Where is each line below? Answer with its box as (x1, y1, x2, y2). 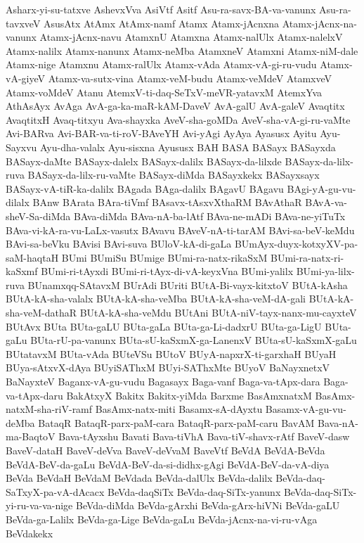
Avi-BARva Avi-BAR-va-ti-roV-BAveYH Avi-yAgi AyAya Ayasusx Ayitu (6, 126, 317, 141)
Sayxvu (6, 139, 37, 154)
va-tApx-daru (6, 388, 63, 402)
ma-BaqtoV (6, 429, 56, 444)
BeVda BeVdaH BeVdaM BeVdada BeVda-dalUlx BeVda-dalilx (6, 471, 273, 485)
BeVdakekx (6, 525, 53, 540)
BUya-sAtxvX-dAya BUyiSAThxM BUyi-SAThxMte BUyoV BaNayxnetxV (6, 360, 330, 375)
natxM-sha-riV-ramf (6, 402, 93, 416)
